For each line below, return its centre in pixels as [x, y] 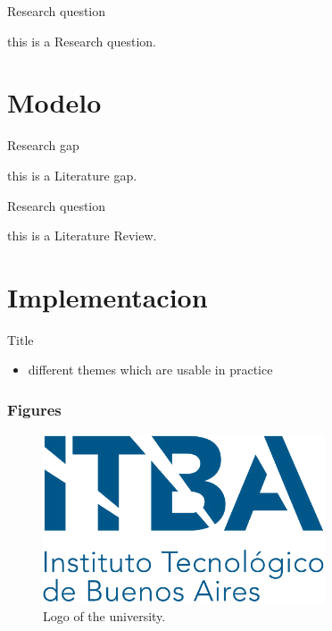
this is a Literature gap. [72, 175]
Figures [34, 409]
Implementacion [108, 296]
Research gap [43, 145]
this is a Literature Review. [82, 236]
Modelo [54, 102]
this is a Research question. [82, 41]
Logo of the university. [104, 615]
